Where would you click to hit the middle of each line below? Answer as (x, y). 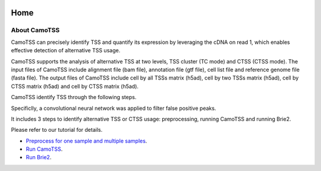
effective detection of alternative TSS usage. (66, 50)
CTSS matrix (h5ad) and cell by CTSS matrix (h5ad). (75, 86)
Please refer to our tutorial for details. (57, 130)
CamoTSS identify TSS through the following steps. (74, 97)
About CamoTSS (35, 30)
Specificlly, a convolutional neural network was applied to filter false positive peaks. (114, 108)
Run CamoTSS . (44, 149)
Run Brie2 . (39, 157)
